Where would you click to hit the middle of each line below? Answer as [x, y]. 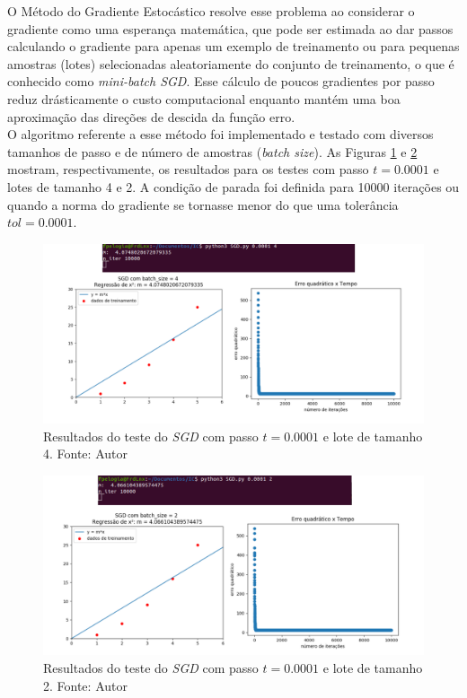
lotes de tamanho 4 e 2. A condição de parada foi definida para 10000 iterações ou [233, 186]
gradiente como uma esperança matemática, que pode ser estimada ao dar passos [230, 28]
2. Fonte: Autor [85, 685]
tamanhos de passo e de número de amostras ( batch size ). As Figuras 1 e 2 [212, 151]
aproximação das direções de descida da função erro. [151, 116]
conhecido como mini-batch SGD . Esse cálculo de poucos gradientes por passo [221, 81]
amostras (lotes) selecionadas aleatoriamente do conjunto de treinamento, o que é [231, 63]
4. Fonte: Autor [85, 454]
